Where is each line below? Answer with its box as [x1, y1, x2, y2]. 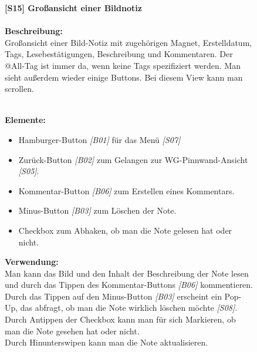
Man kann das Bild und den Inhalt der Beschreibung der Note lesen [5, 267, 249, 279]
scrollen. [5, 82, 34, 95]
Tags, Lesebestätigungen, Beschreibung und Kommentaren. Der [5, 48, 233, 60]
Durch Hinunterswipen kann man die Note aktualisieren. [5, 336, 208, 348]
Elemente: [5, 114, 46, 126]
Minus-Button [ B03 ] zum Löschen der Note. [18, 204, 177, 217]
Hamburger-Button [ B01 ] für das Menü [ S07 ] [18, 133, 181, 145]
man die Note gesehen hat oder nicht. [5, 324, 140, 337]
